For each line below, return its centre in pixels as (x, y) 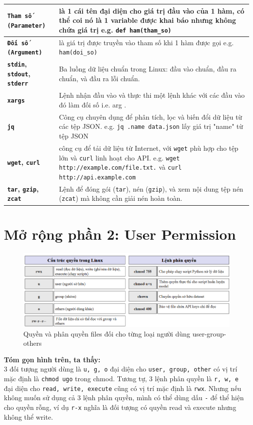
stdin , (17, 64)
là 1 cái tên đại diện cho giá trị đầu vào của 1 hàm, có (152, 10)
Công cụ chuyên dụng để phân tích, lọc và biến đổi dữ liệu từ (151, 116)
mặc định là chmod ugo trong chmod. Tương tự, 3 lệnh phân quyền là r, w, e (121, 379)
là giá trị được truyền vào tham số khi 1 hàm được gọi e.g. (146, 42)
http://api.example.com (97, 177)
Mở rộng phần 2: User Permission (120, 234)
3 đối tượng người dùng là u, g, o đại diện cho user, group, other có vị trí (121, 369)
